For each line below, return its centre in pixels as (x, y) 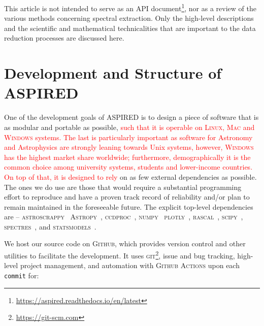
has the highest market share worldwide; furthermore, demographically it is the (127, 157)
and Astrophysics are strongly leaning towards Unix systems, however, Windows (129, 147)
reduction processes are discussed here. (64, 38)
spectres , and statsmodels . (50, 226)
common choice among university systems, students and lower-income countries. (128, 167)
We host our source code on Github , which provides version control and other (125, 243)
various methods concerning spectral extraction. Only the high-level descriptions (129, 18)
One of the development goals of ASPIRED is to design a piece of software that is (131, 117)
